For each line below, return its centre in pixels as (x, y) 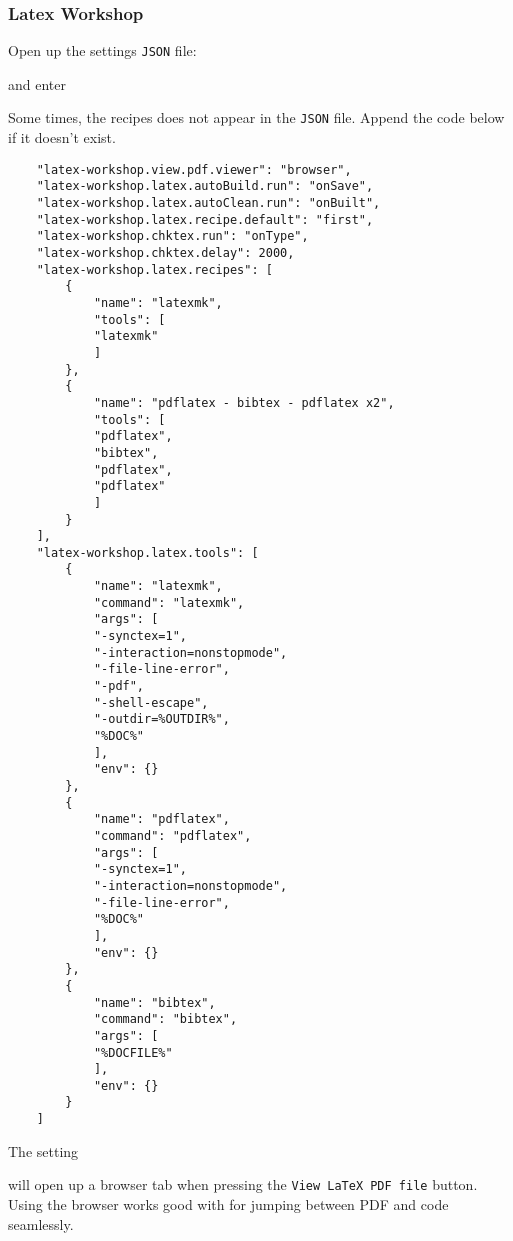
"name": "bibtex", (154, 1002)
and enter (37, 83)
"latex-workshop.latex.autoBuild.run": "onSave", (205, 186)
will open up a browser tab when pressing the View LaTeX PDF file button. (243, 1184)
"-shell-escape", (151, 702)
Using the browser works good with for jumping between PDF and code (228, 1204)
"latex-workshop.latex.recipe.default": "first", (205, 219)
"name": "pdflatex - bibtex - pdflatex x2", (244, 402)
